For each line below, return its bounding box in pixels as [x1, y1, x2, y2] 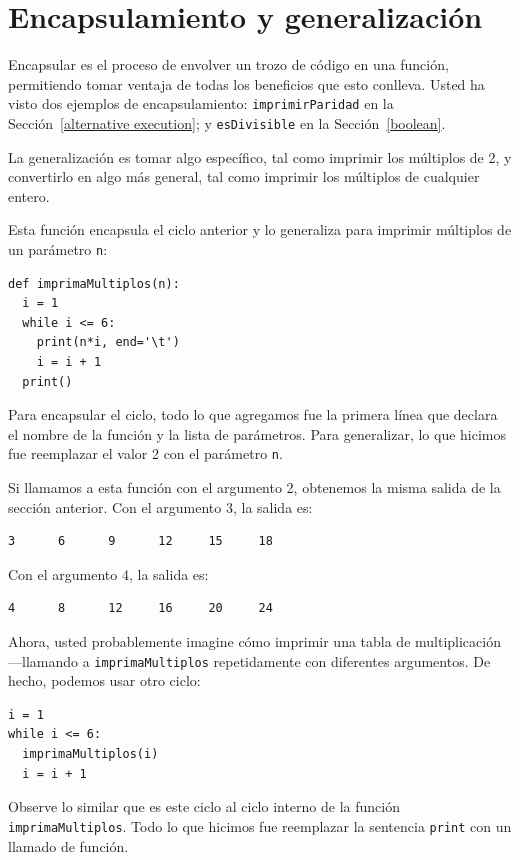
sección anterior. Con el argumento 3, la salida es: [8, 496, 313, 517]
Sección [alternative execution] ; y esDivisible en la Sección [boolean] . [8, 112, 446, 133]
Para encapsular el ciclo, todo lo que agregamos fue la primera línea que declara [8, 404, 498, 425]
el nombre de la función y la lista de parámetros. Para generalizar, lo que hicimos [8, 423, 507, 444]
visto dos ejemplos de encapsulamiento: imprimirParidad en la [8, 93, 394, 114]
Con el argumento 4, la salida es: [8, 563, 209, 584]
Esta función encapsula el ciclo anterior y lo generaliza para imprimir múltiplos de [8, 219, 512, 240]
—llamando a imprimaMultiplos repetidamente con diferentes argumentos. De [8, 650, 491, 671]
